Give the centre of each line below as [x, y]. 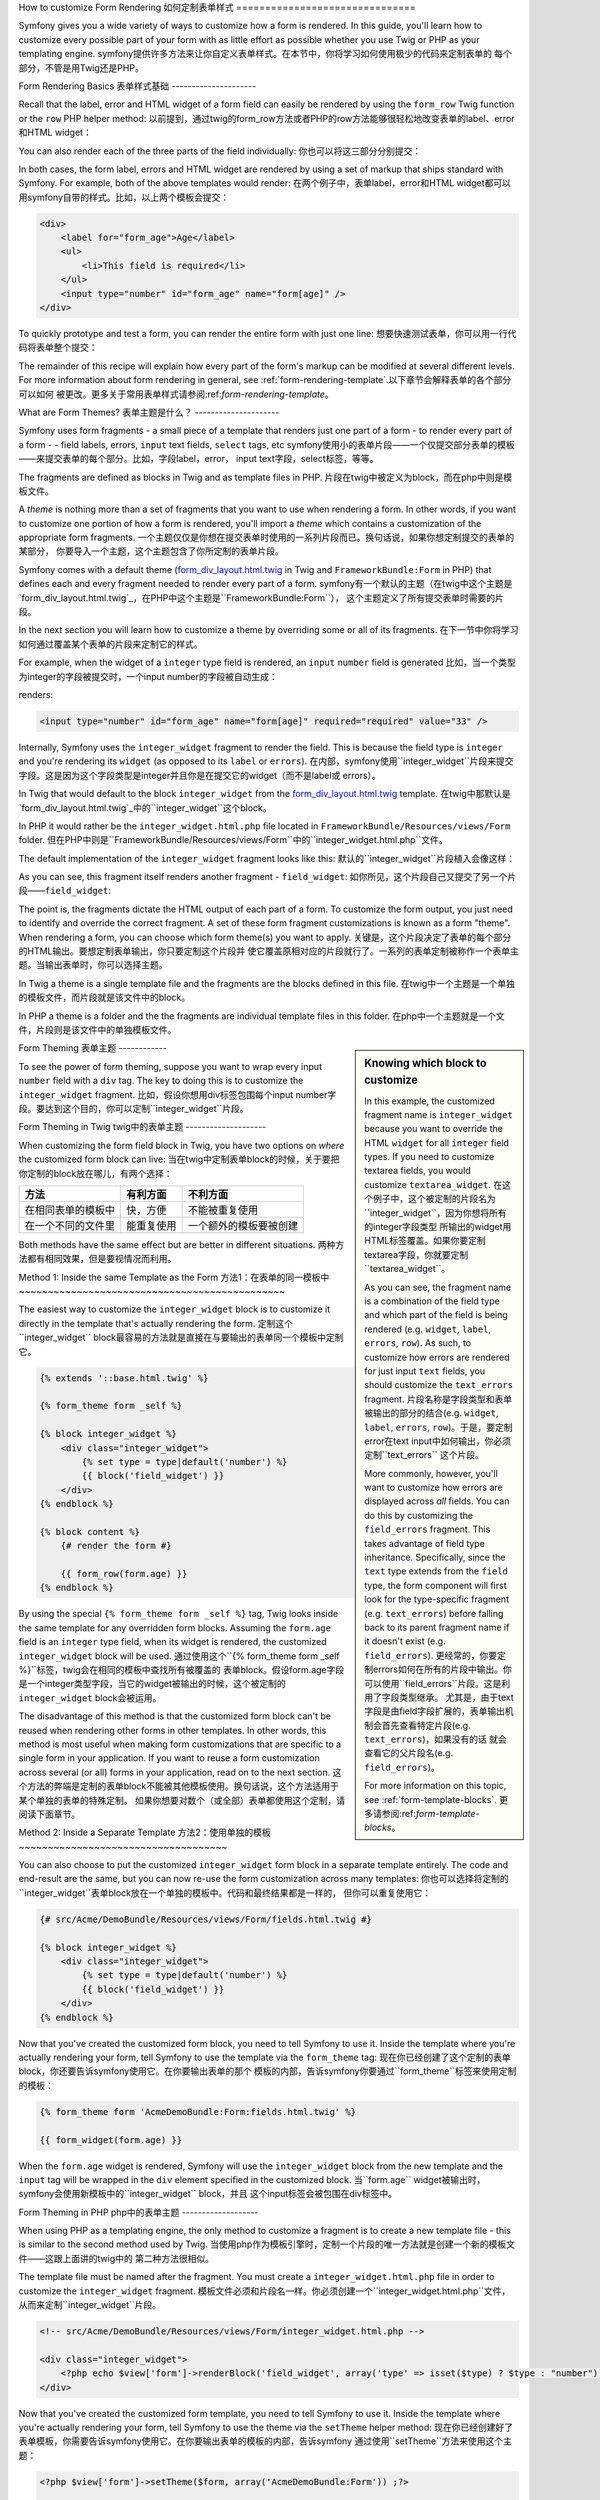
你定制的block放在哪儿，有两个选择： [96, 1173]
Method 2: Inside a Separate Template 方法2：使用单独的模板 [145, 1832]
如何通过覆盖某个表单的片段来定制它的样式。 [110, 644]
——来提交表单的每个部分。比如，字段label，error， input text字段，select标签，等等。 [198, 459]
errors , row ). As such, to [418, 1343]
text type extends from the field [436, 1571]
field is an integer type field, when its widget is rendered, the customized [172, 1642]
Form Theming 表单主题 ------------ [92, 1048]
